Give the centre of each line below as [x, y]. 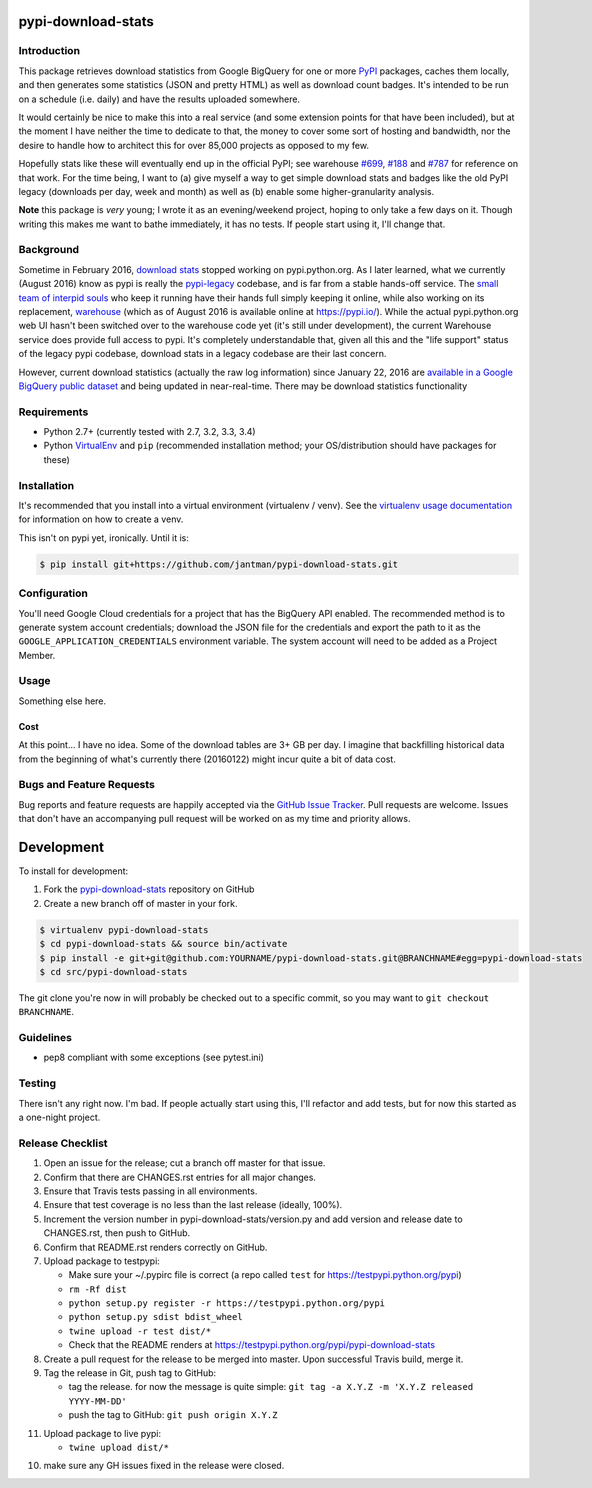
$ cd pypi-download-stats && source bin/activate [163, 944]
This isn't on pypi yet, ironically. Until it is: [104, 537]
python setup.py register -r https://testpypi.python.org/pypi [226, 1303]
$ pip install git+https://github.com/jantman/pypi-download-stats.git [219, 564]
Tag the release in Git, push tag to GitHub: [130, 1373]
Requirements [53, 412]
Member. [37, 655]
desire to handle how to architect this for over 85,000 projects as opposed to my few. [194, 145]
